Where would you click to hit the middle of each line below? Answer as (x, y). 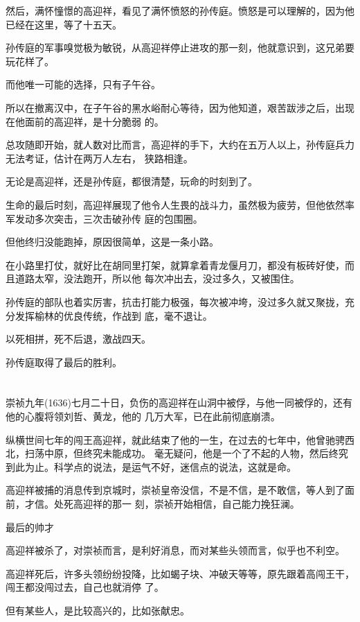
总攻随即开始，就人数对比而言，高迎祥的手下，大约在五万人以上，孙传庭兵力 (180, 145)
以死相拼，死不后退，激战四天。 (78, 339)
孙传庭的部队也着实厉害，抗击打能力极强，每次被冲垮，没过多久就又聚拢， (175, 301)
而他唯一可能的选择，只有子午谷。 (83, 84)
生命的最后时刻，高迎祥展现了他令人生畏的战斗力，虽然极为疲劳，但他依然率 (180, 204)
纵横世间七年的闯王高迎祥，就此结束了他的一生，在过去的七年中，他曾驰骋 (175, 439)
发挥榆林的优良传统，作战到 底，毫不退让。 (114, 315)
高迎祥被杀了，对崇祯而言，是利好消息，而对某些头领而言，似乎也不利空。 (175, 550)
